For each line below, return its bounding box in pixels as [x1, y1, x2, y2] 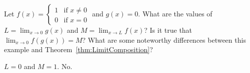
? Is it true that [144, 25, 192, 35]
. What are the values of [138, 8, 212, 18]
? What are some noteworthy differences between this [82, 34, 246, 45]
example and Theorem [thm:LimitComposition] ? [4, 44, 153, 55]
